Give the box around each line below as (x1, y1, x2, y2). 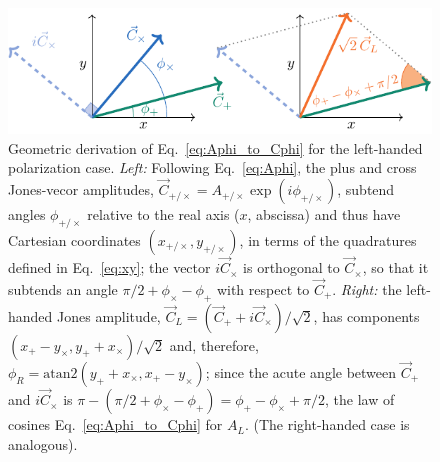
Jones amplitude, (57, 305, 161, 326)
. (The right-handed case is (244, 414, 410, 435)
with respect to (216, 278, 310, 299)
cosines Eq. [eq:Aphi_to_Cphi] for (8, 414, 223, 435)
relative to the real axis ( (87, 204, 240, 225)
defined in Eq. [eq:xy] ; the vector (8, 257, 211, 278)
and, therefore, (169, 334, 259, 355)
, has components (313, 305, 420, 326)
